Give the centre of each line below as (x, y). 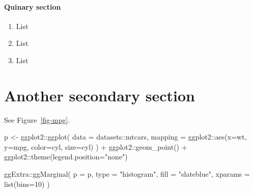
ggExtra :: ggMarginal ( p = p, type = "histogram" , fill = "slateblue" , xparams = (127, 174)
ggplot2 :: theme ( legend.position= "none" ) (66, 157)
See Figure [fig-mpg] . (37, 119)
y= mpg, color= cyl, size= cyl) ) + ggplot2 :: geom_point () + (96, 146)
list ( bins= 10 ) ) (27, 184)
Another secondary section (100, 95)
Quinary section (33, 6)
